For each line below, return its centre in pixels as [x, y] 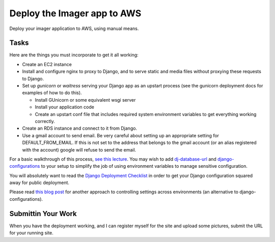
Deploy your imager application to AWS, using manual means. [74, 28]
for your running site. [31, 233]
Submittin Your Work [43, 214]
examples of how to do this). [52, 93]
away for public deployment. [39, 183]
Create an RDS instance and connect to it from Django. [80, 128]
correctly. [45, 121]
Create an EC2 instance [47, 64]
